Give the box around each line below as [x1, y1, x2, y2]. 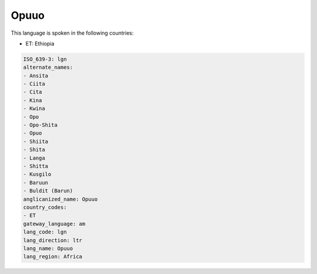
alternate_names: [23, 64, 73, 71]
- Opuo [23, 130, 42, 136]
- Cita [23, 89, 42, 95]
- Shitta [23, 163, 49, 169]
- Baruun [23, 179, 49, 186]
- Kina [23, 97, 42, 103]
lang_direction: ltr [23, 237, 82, 243]
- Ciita [23, 81, 45, 88]
